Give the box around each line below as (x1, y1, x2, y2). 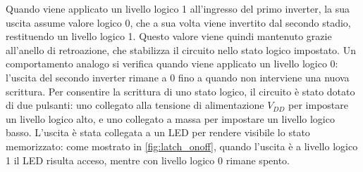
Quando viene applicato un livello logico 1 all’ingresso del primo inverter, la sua (6, 1, 350, 15)
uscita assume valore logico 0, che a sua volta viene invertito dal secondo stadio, (6, 15, 351, 29)
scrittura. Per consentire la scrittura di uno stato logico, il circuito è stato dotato (6, 84, 355, 98)
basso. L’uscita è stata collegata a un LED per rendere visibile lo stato (6, 125, 310, 140)
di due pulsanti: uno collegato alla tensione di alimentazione (6, 98, 264, 112)
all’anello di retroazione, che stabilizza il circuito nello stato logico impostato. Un (6, 42, 356, 57)
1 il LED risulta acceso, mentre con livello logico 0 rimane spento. (6, 152, 290, 167)
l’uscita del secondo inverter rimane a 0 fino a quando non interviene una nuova (6, 70, 350, 84)
